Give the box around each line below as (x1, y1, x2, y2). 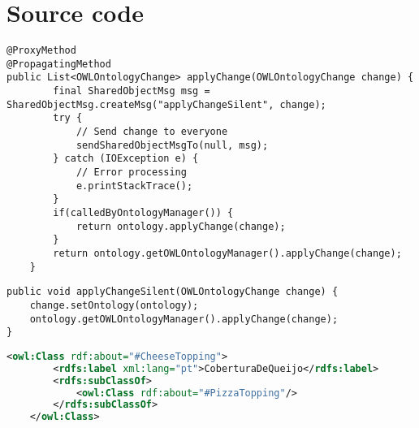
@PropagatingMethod (6, 58, 111, 70)
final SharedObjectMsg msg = (53, 85, 210, 97)
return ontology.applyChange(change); (76, 220, 286, 232)
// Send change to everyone (76, 126, 228, 138)
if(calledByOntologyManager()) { (53, 207, 234, 218)
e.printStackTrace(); (76, 179, 193, 192)
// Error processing (76, 166, 187, 179)
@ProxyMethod (6, 45, 76, 57)
